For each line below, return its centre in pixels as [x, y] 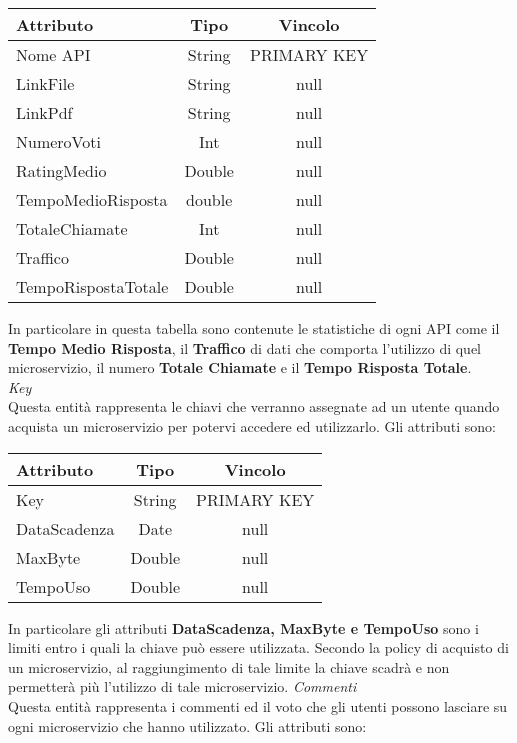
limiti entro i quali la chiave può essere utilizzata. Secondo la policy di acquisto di [258, 647]
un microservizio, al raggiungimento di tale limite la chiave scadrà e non [229, 666]
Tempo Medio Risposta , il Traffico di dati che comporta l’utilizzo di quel [244, 347]
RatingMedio [61, 170]
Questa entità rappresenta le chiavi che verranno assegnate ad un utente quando [254, 406]
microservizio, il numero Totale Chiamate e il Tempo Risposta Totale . [240, 367]
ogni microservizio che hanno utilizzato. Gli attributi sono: [187, 725]
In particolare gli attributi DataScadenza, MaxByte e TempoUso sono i [243, 627]
